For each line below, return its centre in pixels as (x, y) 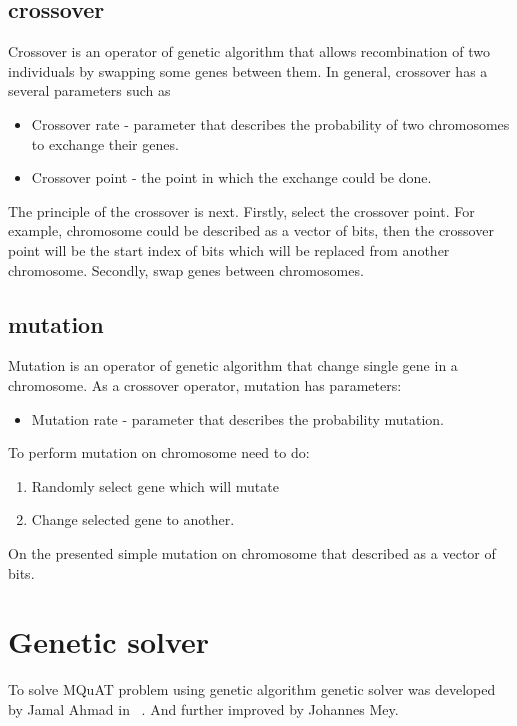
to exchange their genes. (105, 143)
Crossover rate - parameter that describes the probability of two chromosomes (270, 123)
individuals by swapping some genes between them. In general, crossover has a (248, 70)
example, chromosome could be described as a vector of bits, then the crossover (251, 230)
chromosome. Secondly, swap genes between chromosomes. (186, 269)
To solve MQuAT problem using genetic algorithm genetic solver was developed (252, 689)
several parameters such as (89, 90)
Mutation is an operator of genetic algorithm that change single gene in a (233, 365)
